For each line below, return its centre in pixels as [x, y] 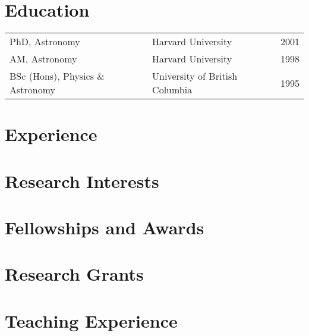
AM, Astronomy [43, 59]
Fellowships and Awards [105, 227]
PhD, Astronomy [45, 42]
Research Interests [82, 180]
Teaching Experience [91, 320]
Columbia [172, 90]
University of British [195, 76]
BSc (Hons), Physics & [57, 76]
